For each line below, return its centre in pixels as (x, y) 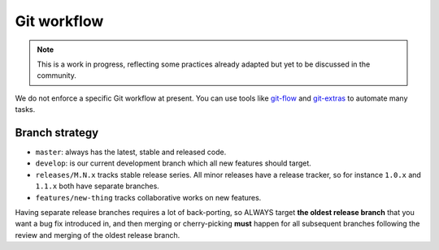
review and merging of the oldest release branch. (98, 235)
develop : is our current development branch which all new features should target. (174, 163)
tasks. (25, 110)
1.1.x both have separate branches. (98, 186)
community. (57, 75)
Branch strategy (57, 133)
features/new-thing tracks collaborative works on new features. (148, 197)
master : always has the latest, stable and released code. (131, 152)
